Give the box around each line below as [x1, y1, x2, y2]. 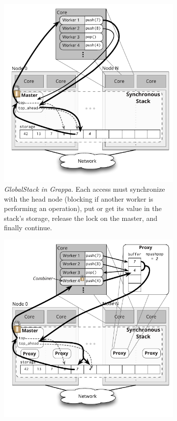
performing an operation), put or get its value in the [4, 203, 162, 213]
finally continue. [4, 222, 52, 233]
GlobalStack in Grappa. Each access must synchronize [4, 184, 165, 194]
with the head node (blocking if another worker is [4, 193, 153, 204]
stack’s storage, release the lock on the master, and [4, 212, 157, 223]
